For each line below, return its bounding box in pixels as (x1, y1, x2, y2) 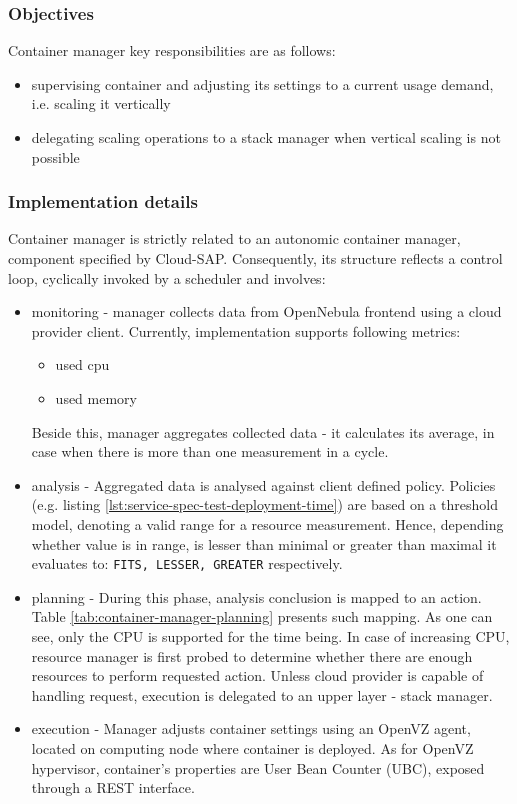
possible (31, 146, 80, 167)
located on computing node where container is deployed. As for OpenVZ (31, 737, 474, 758)
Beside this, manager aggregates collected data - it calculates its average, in (31, 421, 495, 442)
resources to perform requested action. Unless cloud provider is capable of (31, 665, 484, 686)
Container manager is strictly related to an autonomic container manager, (8, 228, 461, 249)
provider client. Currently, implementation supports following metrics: (31, 320, 461, 341)
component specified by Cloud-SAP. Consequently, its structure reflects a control (8, 248, 503, 268)
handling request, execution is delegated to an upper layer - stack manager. (31, 684, 493, 705)
